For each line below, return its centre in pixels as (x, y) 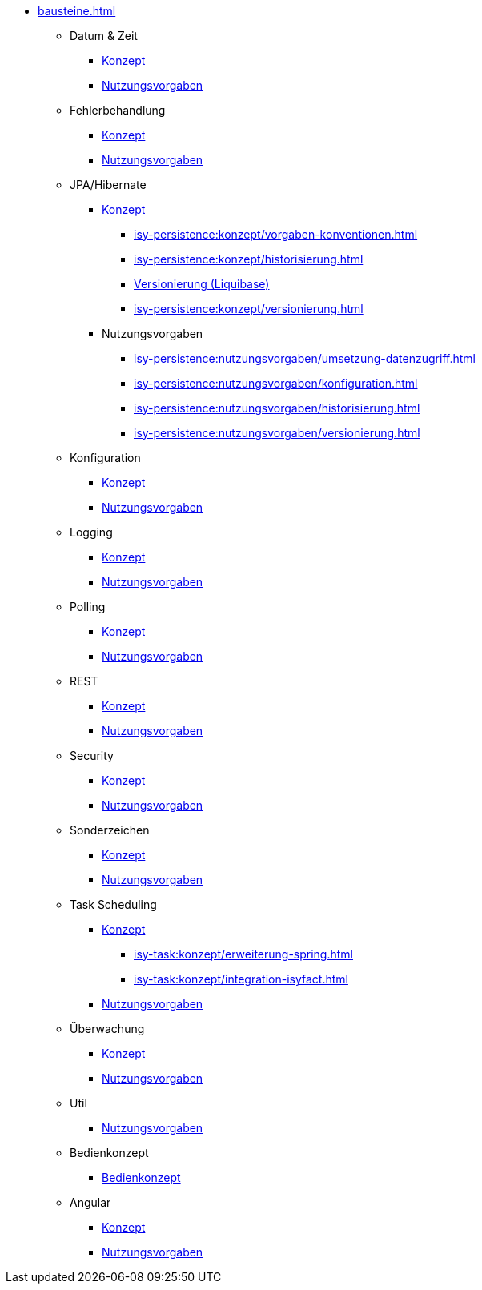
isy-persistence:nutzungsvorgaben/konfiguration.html (276, 383)
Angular (90, 1202)
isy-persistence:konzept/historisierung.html (249, 259)
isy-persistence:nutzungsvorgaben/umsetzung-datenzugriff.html (305, 358)
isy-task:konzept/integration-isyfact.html (241, 979)
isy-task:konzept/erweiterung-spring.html (243, 954)
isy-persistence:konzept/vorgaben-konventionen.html (276, 234)
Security (92, 756)
